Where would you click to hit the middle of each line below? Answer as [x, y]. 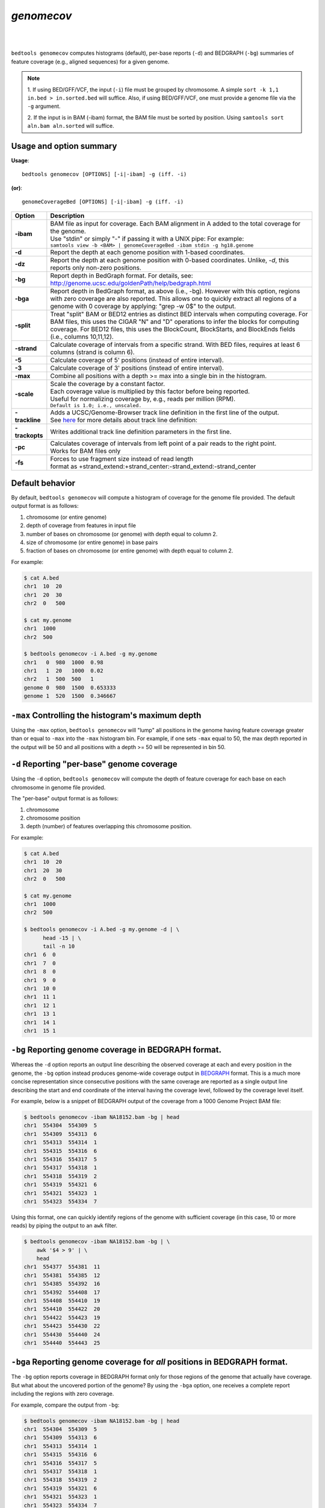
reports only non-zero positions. [96, 267]
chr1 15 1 [40, 1031]
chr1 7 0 [40, 963]
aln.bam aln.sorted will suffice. [71, 126]
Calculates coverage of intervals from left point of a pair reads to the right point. [163, 443]
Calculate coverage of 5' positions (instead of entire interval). [137, 360]
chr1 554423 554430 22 [62, 1326]
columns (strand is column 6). [92, 352]
